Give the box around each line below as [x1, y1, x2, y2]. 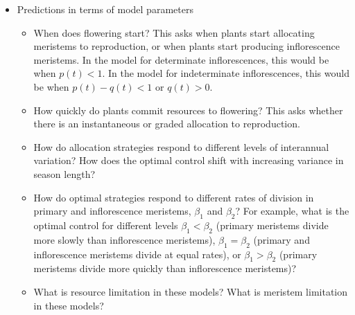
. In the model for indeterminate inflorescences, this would [102, 66, 349, 80]
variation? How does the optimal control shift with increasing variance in [33, 153, 344, 168]
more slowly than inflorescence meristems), [33, 232, 216, 246]
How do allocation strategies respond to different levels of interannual [33, 139, 329, 154]
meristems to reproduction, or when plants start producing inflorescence [33, 39, 340, 53]
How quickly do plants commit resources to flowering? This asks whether [33, 102, 343, 117]
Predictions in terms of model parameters [17, 2, 193, 16]
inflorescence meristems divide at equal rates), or [33, 246, 241, 261]
